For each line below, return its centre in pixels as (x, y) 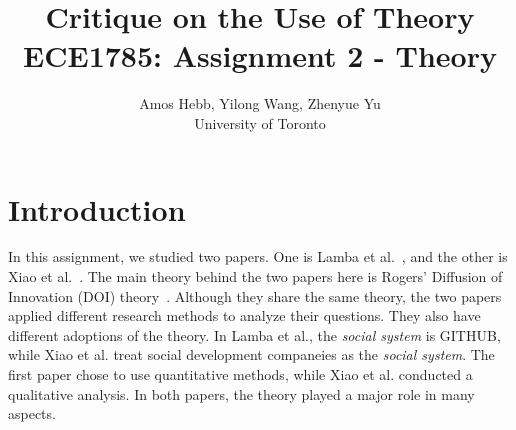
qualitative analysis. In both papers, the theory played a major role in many (241, 393)
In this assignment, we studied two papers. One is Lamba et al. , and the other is (258, 256)
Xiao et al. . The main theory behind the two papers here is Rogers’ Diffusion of (255, 276)
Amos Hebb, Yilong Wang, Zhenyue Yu (260, 103)
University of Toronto (260, 122)
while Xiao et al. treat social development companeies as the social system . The (251, 354)
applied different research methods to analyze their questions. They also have (244, 315)
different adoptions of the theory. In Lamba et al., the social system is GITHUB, (254, 334)
